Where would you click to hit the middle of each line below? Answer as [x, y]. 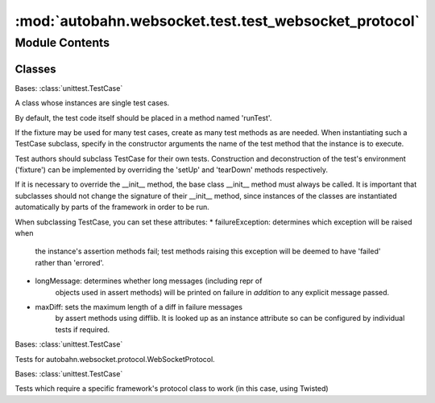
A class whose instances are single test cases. [92, 103]
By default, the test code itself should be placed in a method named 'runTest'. [143, 117]
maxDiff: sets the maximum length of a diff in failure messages [139, 306]
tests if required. [83, 329]
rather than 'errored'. [70, 262]
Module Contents [62, 43]
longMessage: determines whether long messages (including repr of [149, 281]
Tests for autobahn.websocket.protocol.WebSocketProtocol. [115, 359]
